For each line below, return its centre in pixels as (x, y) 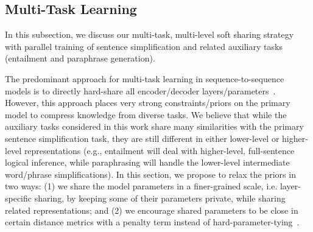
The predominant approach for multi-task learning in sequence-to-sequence (145, 78)
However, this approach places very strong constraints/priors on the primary (148, 103)
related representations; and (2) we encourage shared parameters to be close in (152, 210)
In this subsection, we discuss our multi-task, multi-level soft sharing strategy (149, 34)
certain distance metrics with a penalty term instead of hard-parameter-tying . (152, 222)
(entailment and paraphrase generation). (80, 58)
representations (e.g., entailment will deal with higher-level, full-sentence (159, 150)
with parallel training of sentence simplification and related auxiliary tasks (144, 46)
